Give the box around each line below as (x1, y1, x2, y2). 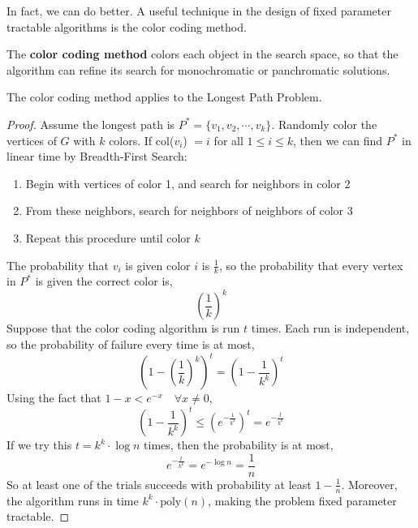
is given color (125, 256, 191, 273)
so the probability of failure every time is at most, (6, 336, 255, 353)
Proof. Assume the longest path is (6, 115, 175, 132)
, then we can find (292, 131, 383, 148)
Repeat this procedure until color (25, 229, 191, 246)
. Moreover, (341, 475, 398, 492)
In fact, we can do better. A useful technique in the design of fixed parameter (6, 2, 391, 19)
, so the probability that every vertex (218, 256, 403, 273)
